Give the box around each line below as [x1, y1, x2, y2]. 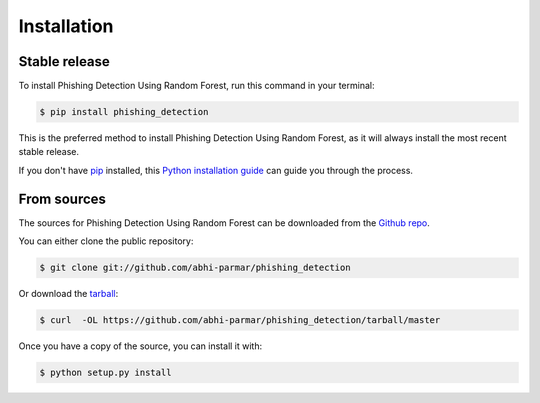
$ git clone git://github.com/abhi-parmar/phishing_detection [39, 262, 351, 274]
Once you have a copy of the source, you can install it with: [18, 340, 263, 352]
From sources [18, 190, 107, 207]
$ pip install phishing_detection [39, 106, 209, 118]
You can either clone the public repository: [18, 235, 194, 247]
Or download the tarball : [18, 288, 119, 300]
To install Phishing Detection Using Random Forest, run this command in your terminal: [18, 80, 375, 92]
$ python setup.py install [39, 367, 172, 379]
